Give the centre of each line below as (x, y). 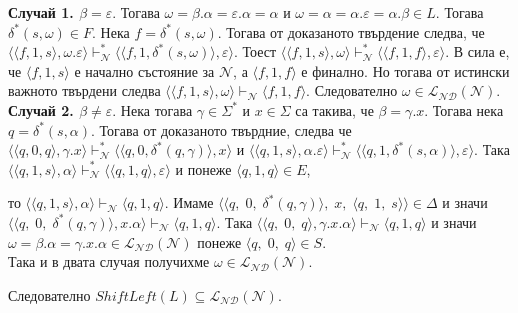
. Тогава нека (464, 109)
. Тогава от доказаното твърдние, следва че (221, 129)
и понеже (203, 168)
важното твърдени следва (84, 90)
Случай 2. (41, 109)
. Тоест (255, 51)
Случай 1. (41, 12)
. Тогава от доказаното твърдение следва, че (351, 31)
